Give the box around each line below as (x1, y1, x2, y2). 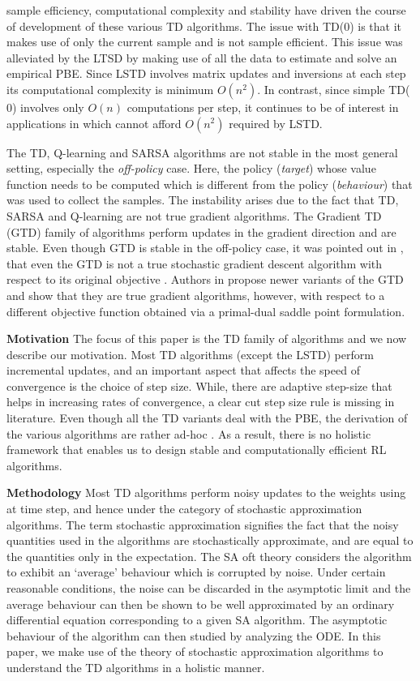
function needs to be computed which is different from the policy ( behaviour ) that (6, 175, 413, 192)
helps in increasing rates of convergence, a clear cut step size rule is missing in (6, 393, 395, 410)
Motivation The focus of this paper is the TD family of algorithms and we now (6, 330, 407, 347)
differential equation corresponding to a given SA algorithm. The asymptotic (6, 611, 388, 628)
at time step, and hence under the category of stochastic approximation (6, 500, 362, 517)
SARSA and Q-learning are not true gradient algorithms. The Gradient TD (6, 207, 382, 224)
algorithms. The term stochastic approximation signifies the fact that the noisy (6, 516, 399, 533)
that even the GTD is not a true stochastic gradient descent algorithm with (6, 255, 383, 272)
